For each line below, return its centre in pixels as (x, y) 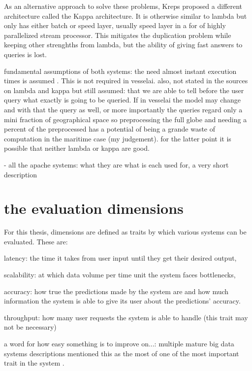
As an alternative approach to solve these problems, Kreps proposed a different (123, 6)
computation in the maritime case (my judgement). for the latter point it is (118, 138)
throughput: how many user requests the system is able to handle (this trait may (126, 317)
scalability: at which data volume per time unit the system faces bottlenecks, (120, 274)
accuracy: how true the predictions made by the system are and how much (116, 291)
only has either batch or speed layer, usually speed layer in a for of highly (115, 25)
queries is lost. (25, 54)
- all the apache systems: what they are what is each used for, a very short (116, 164)
